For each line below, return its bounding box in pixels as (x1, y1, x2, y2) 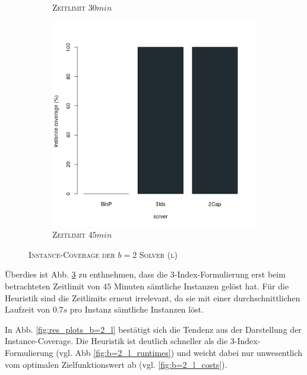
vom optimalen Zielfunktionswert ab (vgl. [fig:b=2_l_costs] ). (5, 358, 227, 370)
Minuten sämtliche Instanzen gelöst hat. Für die (113, 279, 289, 292)
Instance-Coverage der (29, 248, 115, 260)
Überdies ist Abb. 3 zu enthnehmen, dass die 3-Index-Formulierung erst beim (5, 268, 286, 281)
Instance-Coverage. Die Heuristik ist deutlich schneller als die (5, 335, 228, 347)
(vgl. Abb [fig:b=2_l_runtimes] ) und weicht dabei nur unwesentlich (56, 346, 303, 358)
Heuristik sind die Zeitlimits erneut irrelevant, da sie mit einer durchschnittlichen (5, 291, 300, 304)
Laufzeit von (5, 303, 50, 316)
